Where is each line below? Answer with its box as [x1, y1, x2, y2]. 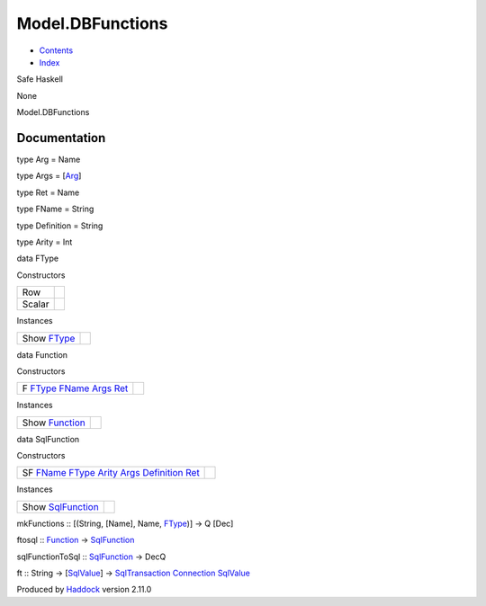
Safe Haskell [16, 74, 63, 85]
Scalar [22, 298, 49, 310]
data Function [16, 349, 67, 360]
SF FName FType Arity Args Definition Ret [22, 467, 200, 479]
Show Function [22, 416, 85, 429]
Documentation [16, 130, 106, 146]
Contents [39, 45, 74, 56]
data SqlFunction [16, 433, 80, 444]
